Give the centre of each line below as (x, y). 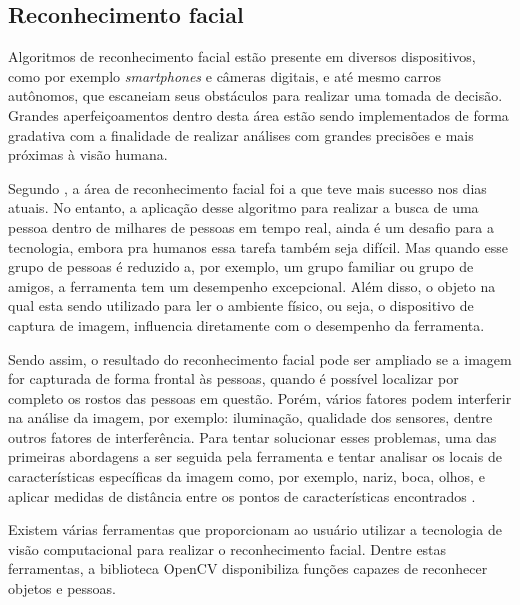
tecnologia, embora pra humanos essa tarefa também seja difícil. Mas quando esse (258, 246)
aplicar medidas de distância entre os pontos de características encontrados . (242, 495)
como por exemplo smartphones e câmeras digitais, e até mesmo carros (224, 75)
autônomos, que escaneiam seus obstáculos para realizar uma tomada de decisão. (255, 95)
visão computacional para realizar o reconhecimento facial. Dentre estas (227, 548)
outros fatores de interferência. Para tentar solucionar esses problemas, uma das (252, 436)
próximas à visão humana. (88, 154)
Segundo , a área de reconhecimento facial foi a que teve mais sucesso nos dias (247, 187)
